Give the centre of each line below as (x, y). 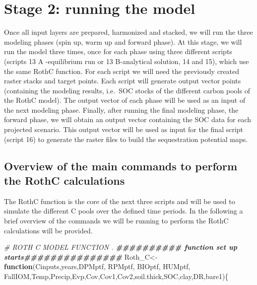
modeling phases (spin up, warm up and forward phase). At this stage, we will (123, 41)
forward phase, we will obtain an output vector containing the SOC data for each (128, 119)
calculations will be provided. (48, 230)
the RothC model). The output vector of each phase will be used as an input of (125, 100)
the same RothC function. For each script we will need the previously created (122, 71)
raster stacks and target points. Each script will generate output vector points (123, 81)
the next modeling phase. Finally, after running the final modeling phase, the (121, 109)
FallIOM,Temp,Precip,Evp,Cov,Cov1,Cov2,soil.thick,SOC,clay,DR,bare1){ (116, 276)
